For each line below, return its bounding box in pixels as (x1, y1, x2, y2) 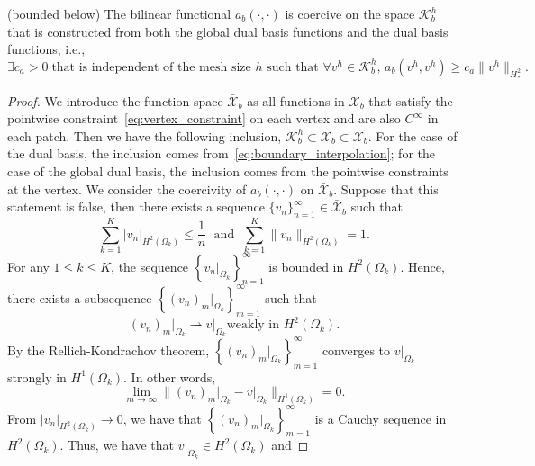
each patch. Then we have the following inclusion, (7, 126, 282, 145)
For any (7, 256, 50, 275)
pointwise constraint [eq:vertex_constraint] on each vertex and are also (7, 109, 401, 128)
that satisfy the (368, 91, 453, 110)
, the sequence (111, 256, 189, 275)
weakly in (226, 318, 280, 332)
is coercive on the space (285, 4, 415, 22)
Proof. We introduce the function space (7, 91, 223, 110)
